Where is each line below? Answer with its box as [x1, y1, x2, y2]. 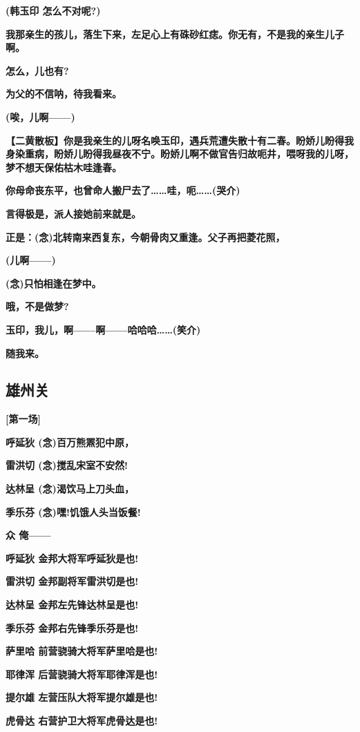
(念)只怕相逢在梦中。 [6, 276, 102, 290]
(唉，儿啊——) [6, 109, 75, 124]
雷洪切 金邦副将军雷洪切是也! [6, 574, 139, 588]
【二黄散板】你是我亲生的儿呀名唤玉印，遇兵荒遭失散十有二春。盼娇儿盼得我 [6, 133, 354, 147]
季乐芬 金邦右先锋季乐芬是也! [6, 620, 139, 635]
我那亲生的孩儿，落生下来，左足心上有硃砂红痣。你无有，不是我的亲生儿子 [6, 26, 344, 41]
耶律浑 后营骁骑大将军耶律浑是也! [6, 666, 158, 681]
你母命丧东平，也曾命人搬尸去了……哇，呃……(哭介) [6, 183, 240, 198]
